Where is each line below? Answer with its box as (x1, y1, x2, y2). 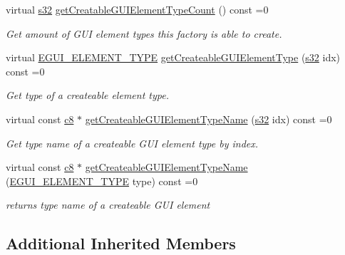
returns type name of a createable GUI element (6, 197, 210, 212)
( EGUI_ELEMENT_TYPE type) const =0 (6, 173, 198, 188)
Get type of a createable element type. (6, 88, 169, 103)
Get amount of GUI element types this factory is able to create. (6, 26, 282, 41)
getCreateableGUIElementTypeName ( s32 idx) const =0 (85, 111, 332, 126)
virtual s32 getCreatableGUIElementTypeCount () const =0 (6, 2, 269, 16)
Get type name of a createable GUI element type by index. (6, 135, 259, 150)
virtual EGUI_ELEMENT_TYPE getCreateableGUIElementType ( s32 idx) (6, 50, 341, 65)
